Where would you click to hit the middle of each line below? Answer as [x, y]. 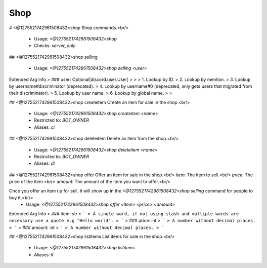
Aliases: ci [44, 127]
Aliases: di [44, 163]
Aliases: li [44, 255]
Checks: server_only [55, 46]
